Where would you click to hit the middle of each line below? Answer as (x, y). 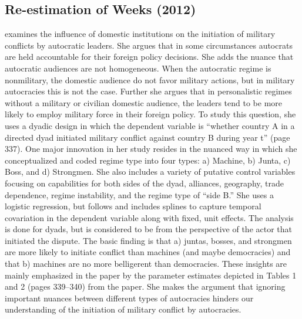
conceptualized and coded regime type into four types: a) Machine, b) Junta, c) (148, 160)
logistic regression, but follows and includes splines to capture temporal (133, 206)
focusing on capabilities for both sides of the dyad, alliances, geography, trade (144, 183)
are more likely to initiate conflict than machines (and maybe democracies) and (148, 252)
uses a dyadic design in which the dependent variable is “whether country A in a (150, 125)
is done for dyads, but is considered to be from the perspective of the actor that (149, 229)
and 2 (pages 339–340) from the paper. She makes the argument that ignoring (145, 286)
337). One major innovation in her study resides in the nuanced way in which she (151, 149)
